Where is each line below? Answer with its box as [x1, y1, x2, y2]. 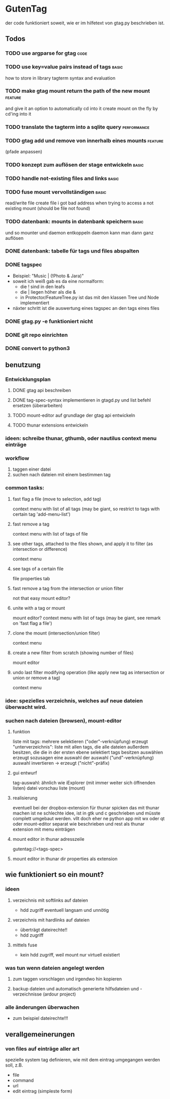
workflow [5, 455, 29, 462]
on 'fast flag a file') [12, 620, 52, 626]
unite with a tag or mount [12, 605, 65, 611]
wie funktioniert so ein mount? [5, 870, 104, 879]
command [12, 1077, 34, 1083]
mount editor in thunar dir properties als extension [12, 856, 118, 862]
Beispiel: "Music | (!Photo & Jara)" [12, 272, 84, 279]
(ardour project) [43, 991, 76, 997]
